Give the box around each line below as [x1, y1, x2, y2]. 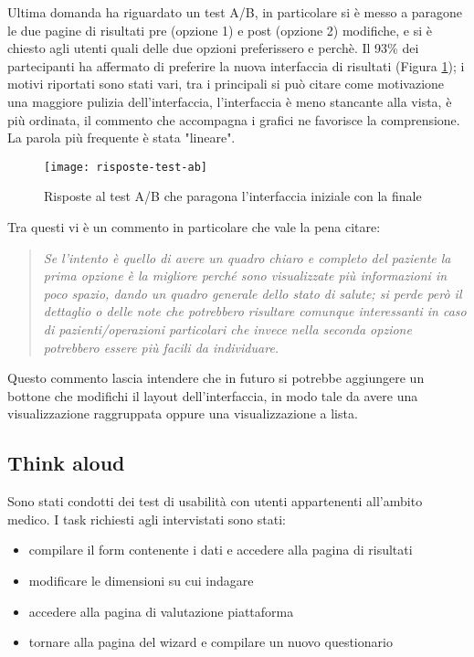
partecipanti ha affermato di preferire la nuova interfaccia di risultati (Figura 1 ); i [7, 56, 465, 75]
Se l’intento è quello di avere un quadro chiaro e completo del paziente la [43, 248, 451, 267]
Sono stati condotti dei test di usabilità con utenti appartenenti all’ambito [7, 492, 423, 511]
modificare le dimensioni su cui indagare [28, 570, 254, 589]
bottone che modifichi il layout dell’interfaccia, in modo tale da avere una [7, 386, 418, 405]
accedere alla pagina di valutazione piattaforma [28, 601, 294, 620]
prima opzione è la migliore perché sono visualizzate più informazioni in [43, 266, 448, 285]
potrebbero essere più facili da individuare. [43, 337, 279, 356]
